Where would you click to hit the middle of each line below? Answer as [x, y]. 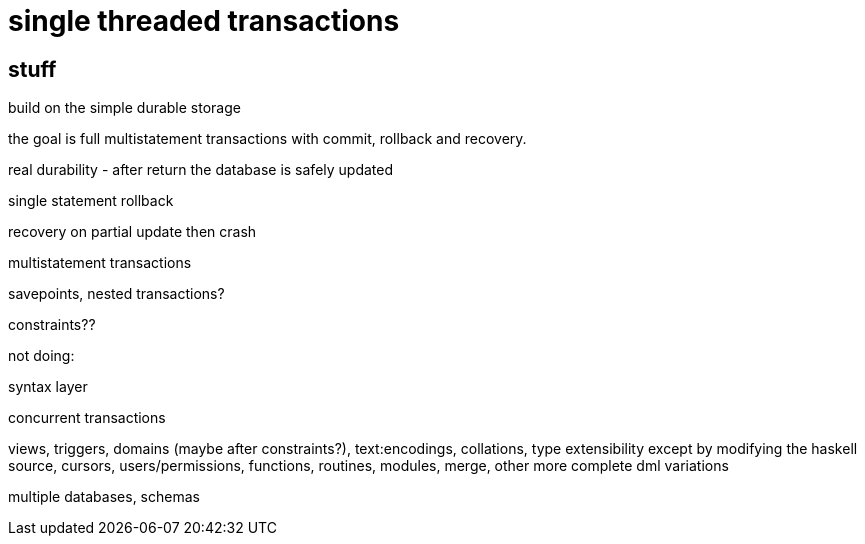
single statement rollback [91, 201]
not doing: [41, 356]
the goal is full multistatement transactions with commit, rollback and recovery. [267, 139]
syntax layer [48, 387]
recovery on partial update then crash [132, 232]
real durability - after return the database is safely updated [201, 170]
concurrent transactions [87, 418]
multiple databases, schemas [104, 497]
